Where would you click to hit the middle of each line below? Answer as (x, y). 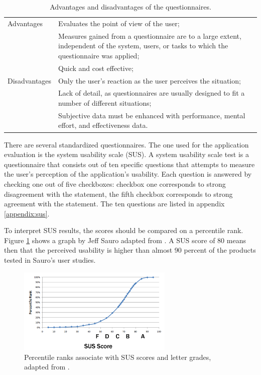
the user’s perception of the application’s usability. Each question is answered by (128, 174)
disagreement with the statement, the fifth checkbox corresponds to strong (118, 194)
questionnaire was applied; (99, 55)
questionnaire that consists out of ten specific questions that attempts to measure (129, 164)
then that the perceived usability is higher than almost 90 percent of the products (130, 250)
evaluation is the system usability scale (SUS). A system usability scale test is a (127, 154)
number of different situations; (105, 103)
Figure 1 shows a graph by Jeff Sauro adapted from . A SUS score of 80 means (125, 240)
